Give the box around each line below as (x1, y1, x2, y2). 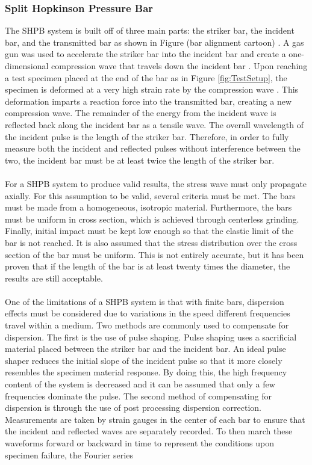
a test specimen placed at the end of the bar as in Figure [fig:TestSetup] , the (5, 71, 287, 84)
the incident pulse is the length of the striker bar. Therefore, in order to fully (5, 130, 289, 143)
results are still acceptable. (5, 271, 103, 284)
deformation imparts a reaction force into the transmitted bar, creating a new (5, 94, 292, 107)
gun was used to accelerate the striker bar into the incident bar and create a (5, 48, 286, 60)
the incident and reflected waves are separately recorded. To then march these (5, 425, 293, 437)
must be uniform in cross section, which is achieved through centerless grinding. (5, 212, 299, 225)
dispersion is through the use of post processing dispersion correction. (5, 401, 262, 414)
